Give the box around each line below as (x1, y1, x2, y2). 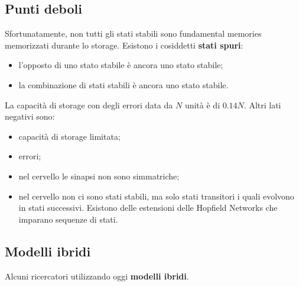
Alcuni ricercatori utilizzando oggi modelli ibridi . (5, 269, 189, 282)
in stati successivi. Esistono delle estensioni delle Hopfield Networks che (18, 201, 278, 214)
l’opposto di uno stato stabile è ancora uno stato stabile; (18, 59, 223, 71)
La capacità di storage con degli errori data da (5, 98, 173, 111)
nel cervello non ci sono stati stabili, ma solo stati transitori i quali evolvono (18, 189, 294, 202)
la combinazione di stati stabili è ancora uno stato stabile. (18, 78, 229, 91)
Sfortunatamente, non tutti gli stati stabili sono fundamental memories (5, 27, 262, 40)
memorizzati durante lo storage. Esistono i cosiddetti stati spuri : (5, 38, 243, 51)
